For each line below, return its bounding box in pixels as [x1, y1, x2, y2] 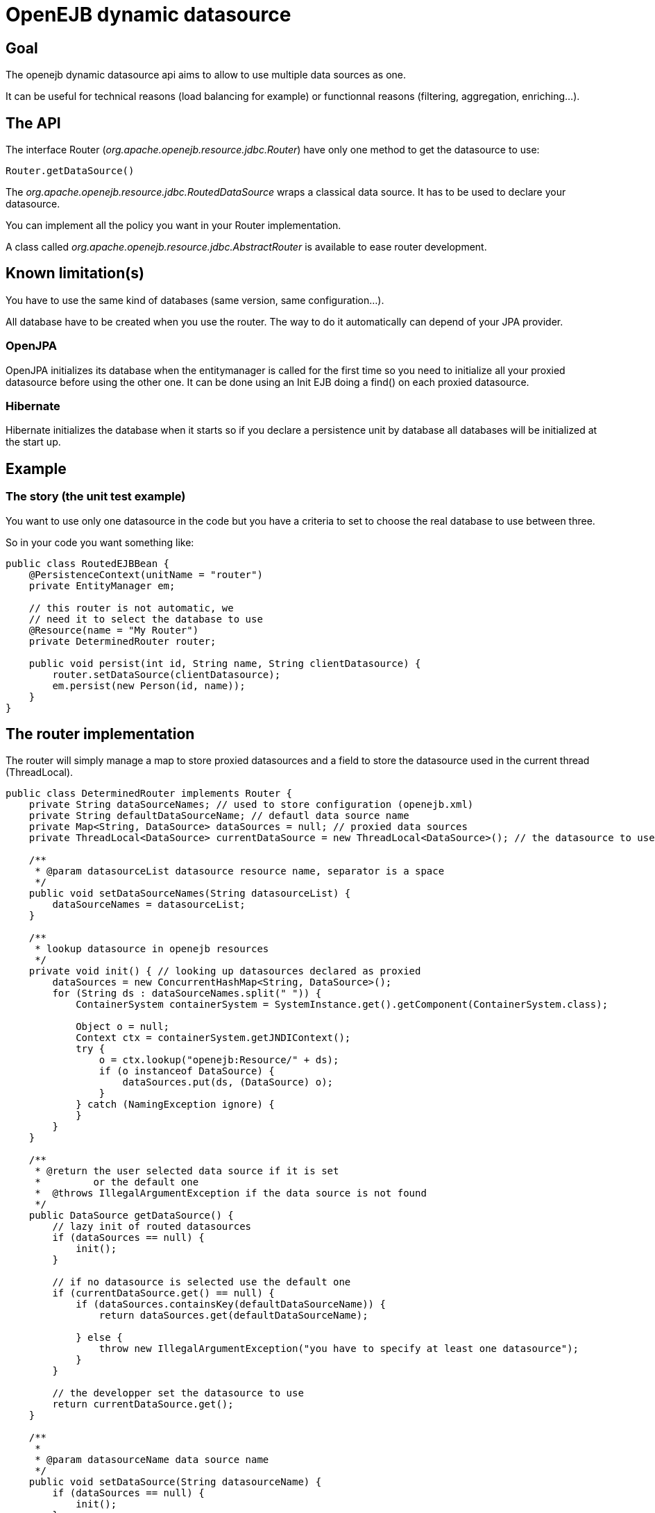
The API [6, 114, 61, 132]
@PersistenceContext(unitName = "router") [28, 568, 263, 580]
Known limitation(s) [6, 264, 144, 282]
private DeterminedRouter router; [28, 635, 216, 647]
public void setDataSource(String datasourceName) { [28, 1476, 322, 1488]
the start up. [6, 436, 61, 448]
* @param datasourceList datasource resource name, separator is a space [35, 865, 445, 877]
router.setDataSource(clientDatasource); [52, 668, 281, 680]
